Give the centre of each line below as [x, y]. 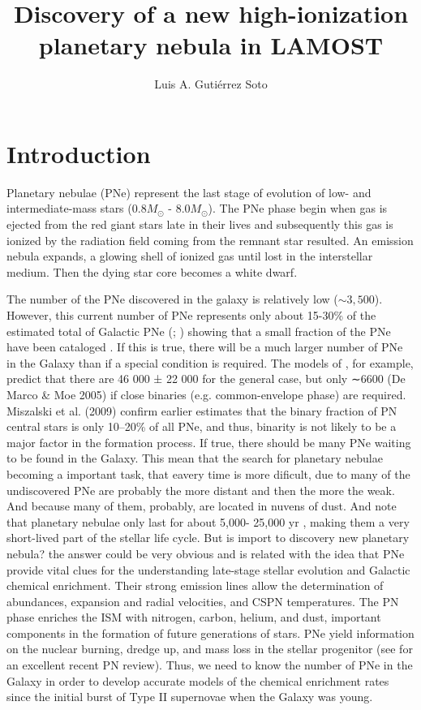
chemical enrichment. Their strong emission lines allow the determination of [195, 585]
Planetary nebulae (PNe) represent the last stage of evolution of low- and [189, 192]
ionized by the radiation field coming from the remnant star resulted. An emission [210, 240]
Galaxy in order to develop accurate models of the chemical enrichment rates [198, 680]
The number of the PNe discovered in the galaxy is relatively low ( [172, 299]
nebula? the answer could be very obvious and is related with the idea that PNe [206, 553]
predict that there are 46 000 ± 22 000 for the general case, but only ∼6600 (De [206, 379]
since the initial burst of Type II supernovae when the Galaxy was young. [190, 697]
